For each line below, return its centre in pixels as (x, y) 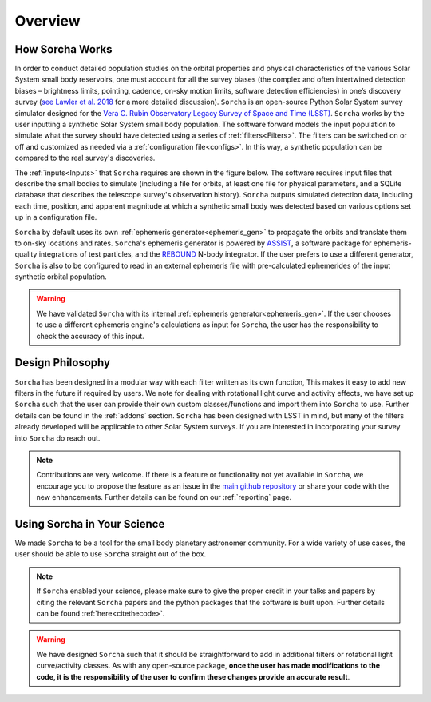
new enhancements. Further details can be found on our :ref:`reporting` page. (164, 497)
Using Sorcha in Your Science (90, 524)
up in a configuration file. (56, 217)
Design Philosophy (63, 363)
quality (26, 254)
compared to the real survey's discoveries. (85, 158)
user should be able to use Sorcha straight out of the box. (111, 554)
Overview (47, 21)
